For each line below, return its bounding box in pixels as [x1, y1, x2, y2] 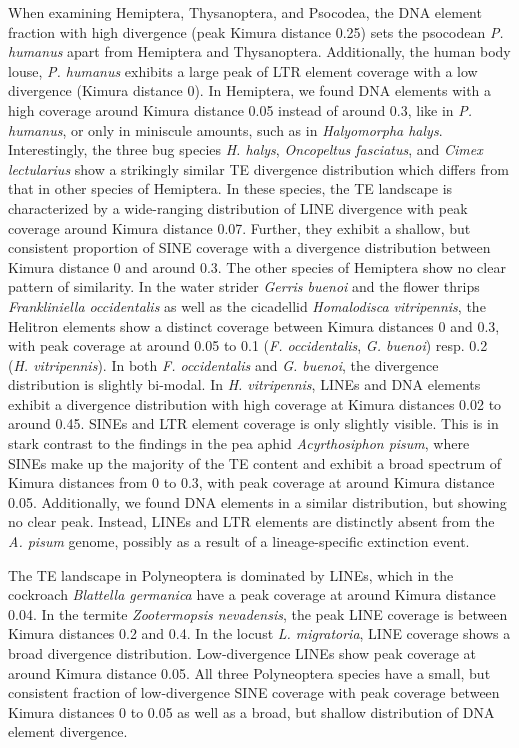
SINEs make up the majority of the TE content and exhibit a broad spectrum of [8, 452, 502, 473]
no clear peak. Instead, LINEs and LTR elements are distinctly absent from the [8, 511, 495, 532]
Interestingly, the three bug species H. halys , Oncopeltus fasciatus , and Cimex [8, 139, 483, 160]
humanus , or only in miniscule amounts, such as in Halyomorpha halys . [8, 119, 443, 140]
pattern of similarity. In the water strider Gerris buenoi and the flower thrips [8, 276, 480, 297]
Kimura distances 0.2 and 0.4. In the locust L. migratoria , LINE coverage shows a [8, 623, 511, 644]
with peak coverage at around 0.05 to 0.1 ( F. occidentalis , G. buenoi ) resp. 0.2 [8, 335, 488, 356]
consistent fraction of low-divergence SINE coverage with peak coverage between [8, 682, 500, 703]
